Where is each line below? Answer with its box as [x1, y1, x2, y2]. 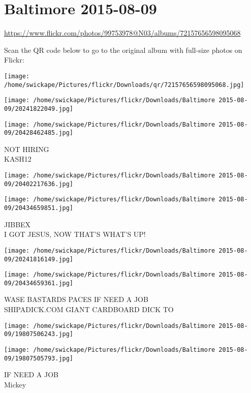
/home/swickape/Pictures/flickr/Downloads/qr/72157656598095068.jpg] [4, 81, 244, 88]
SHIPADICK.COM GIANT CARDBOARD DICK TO [4, 304, 174, 315]
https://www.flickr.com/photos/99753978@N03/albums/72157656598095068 [4, 27, 241, 38]
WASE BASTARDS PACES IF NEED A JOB [4, 294, 148, 305]
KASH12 [4, 154, 32, 164]
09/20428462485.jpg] [4, 129, 74, 137]
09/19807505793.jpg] [4, 354, 74, 362]
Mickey [4, 379, 26, 389]
